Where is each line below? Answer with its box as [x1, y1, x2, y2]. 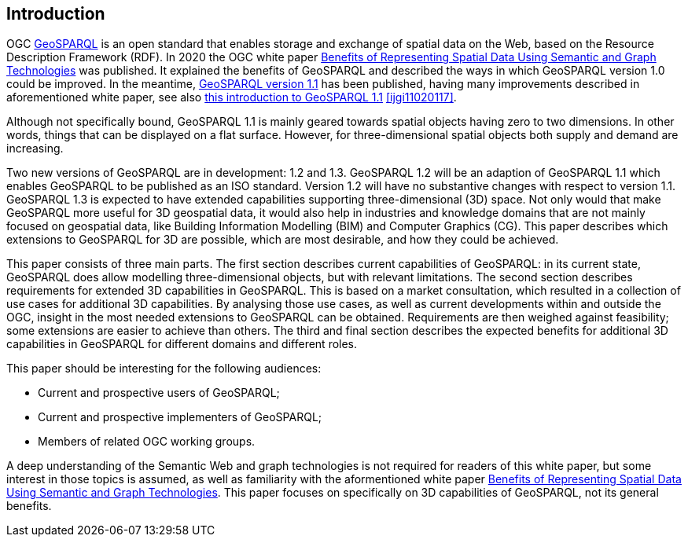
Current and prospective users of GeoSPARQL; [38, 386, 280, 400]
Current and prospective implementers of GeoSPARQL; [38, 410, 322, 424]
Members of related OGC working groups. [38, 435, 256, 449]
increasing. [6, 141, 64, 156]
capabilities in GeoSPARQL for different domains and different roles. [6, 337, 358, 351]
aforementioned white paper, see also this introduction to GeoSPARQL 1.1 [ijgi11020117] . [6, 90, 457, 105]
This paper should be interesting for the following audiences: [6, 361, 322, 376]
